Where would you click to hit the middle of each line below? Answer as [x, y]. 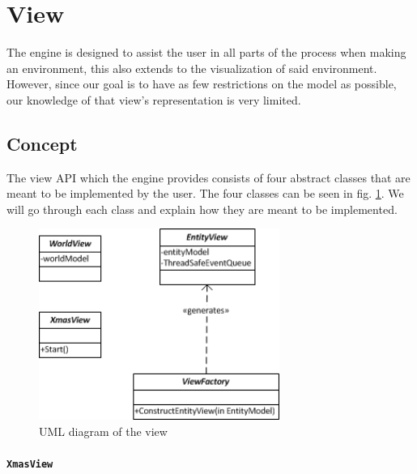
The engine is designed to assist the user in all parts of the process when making [206, 52]
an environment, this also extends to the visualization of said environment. [192, 68]
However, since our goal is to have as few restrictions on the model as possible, [202, 84]
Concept [42, 143]
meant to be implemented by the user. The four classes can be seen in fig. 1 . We [205, 193]
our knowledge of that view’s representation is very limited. [154, 99]
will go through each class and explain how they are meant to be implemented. [202, 209]
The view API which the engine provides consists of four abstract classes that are [208, 177]
